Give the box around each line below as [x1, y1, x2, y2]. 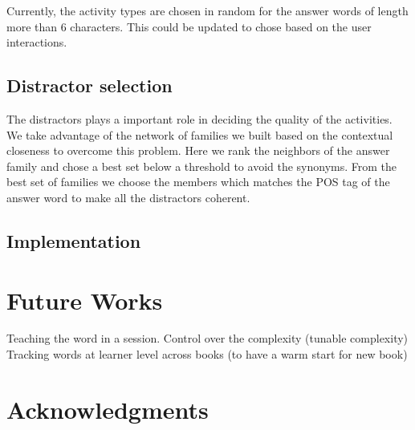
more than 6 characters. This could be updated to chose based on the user [6, 18, 372, 34]
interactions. [6, 34, 67, 51]
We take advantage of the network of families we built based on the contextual [6, 126, 393, 143]
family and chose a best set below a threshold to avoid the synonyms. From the [6, 157, 397, 174]
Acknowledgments [6, 392, 209, 425]
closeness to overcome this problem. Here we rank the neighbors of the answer [6, 142, 390, 159]
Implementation [6, 228, 141, 253]
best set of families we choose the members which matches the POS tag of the [6, 173, 390, 190]
